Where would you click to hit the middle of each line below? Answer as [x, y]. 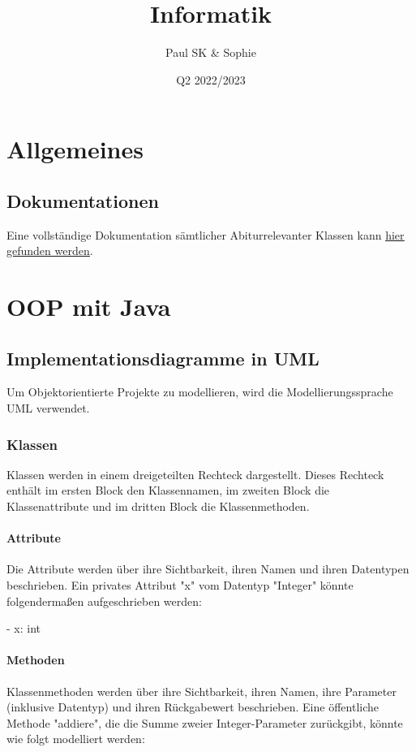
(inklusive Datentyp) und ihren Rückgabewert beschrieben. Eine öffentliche [193, 707]
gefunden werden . [50, 251]
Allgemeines [75, 149]
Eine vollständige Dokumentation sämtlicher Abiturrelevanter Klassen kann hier [206, 234]
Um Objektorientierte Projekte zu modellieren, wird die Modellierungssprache [200, 392]
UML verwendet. [48, 408]
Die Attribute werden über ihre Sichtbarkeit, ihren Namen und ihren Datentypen [208, 569]
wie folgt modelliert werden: [76, 739]
